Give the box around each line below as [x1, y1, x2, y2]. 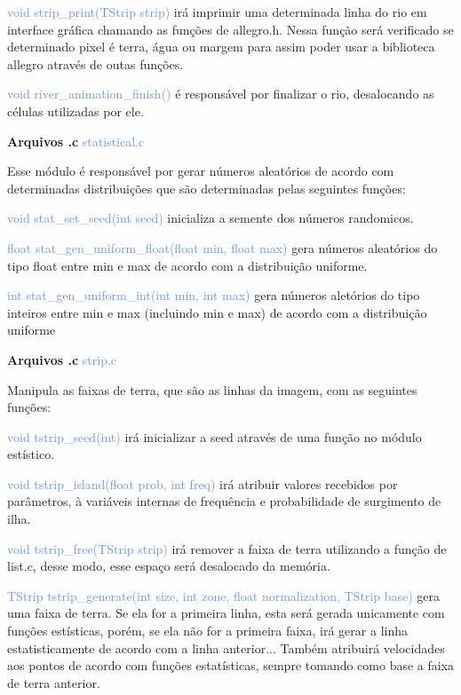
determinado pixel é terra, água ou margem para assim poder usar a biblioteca [7, 37, 435, 56]
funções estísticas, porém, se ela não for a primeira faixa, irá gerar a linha [7, 621, 408, 640]
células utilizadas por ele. [7, 101, 144, 120]
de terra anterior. [7, 673, 100, 691]
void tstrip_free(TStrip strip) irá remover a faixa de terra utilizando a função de [7, 539, 447, 557]
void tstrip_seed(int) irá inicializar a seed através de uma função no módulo [7, 427, 422, 446]
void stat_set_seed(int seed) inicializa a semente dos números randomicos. [7, 209, 414, 227]
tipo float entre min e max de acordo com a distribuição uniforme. [7, 256, 368, 274]
